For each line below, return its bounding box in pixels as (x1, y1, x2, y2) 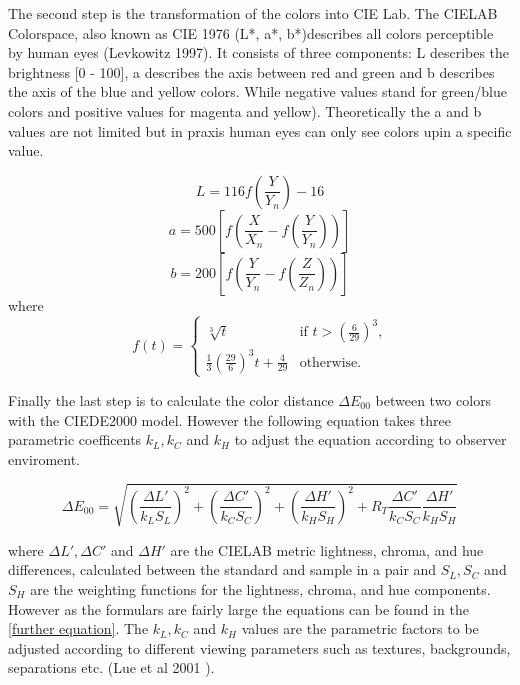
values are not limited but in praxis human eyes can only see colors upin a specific (8, 120, 512, 141)
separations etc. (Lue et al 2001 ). (8, 657, 215, 678)
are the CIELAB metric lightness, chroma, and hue (170, 539, 484, 560)
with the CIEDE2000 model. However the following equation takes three (8, 409, 451, 430)
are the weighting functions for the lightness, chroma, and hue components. (30, 579, 491, 600)
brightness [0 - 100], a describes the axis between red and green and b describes (8, 61, 495, 82)
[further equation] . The (8, 618, 149, 639)
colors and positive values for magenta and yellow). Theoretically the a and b (8, 100, 482, 121)
